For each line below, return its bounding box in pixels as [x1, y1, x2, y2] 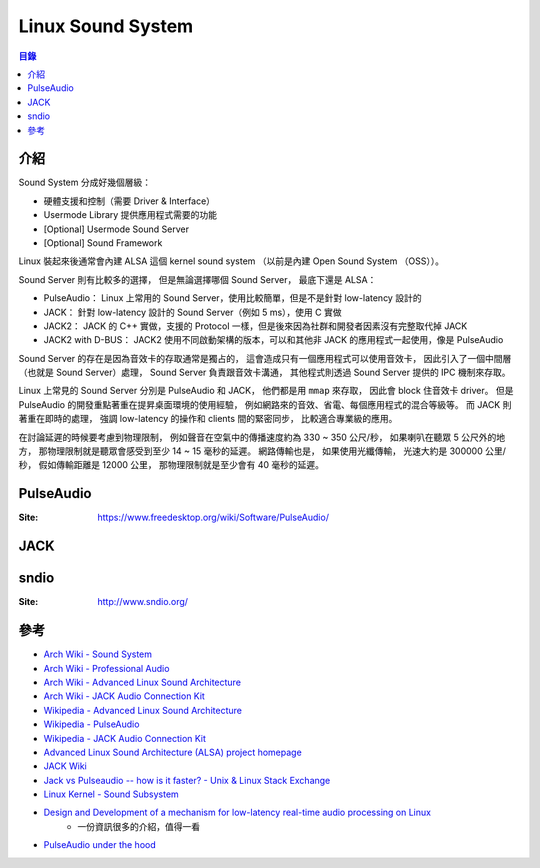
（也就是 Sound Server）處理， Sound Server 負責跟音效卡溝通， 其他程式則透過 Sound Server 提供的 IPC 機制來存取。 [18, 366, 511, 379]
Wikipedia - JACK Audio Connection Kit [43, 732, 207, 744]
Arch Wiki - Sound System [43, 648, 153, 660]
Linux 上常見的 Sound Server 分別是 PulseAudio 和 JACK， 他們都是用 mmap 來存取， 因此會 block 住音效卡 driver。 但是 [18, 385, 514, 397]
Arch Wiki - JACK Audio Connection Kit [43, 690, 205, 702]
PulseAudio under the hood [43, 839, 157, 851]
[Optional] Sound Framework [43, 236, 163, 249]
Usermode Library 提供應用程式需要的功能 [43, 209, 218, 221]
